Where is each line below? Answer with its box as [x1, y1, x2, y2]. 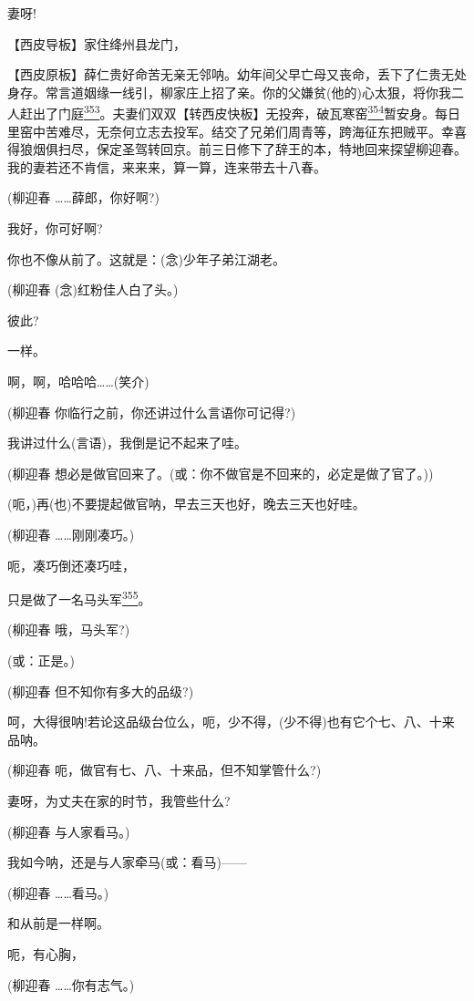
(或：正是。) [7, 650, 75, 669]
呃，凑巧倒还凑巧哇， [7, 555, 135, 574]
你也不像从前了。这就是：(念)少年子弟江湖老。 [7, 249, 285, 268]
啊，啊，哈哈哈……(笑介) [7, 371, 149, 390]
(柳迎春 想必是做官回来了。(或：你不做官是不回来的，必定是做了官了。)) [7, 463, 434, 482]
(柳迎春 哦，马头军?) [7, 620, 130, 639]
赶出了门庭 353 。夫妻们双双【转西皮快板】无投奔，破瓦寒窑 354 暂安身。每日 [19, 101, 460, 123]
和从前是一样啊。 [7, 913, 109, 933]
